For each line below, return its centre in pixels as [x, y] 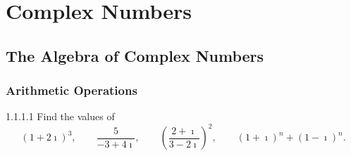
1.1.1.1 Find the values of [60, 116]
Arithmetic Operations [72, 90]
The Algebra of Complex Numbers [135, 55]
